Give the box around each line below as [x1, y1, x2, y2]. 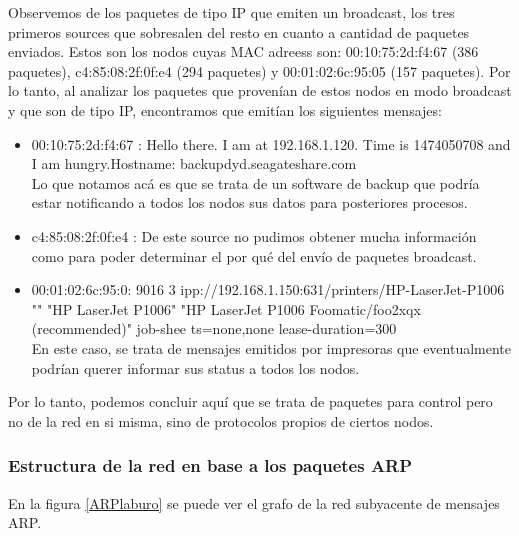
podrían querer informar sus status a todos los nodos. [31, 357, 360, 378]
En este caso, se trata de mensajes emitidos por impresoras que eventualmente [31, 337, 512, 358]
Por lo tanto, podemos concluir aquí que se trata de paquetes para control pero [8, 391, 493, 412]
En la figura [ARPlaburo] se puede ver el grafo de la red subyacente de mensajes [8, 492, 500, 513]
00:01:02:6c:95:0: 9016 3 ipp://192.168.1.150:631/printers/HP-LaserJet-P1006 [31, 279, 505, 300]
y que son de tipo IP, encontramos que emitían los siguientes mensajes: [8, 99, 442, 120]
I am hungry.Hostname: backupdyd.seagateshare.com [31, 153, 357, 174]
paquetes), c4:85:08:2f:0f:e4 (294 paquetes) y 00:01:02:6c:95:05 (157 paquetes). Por [8, 60, 511, 81]
